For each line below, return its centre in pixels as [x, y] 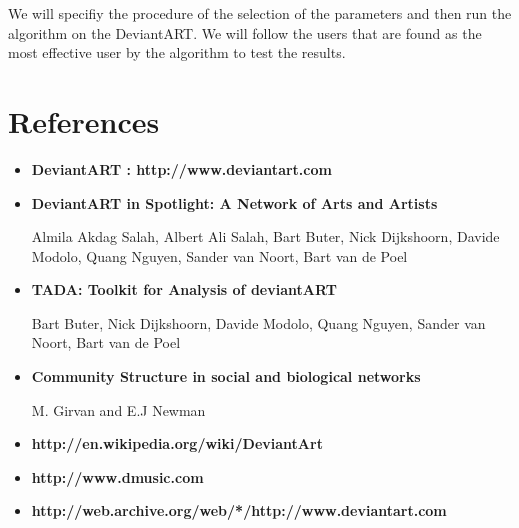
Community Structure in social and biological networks [226, 376]
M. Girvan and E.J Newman [118, 409]
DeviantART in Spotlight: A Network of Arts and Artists [234, 202]
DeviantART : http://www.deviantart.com [181, 168]
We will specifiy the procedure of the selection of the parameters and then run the [260, 13]
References [84, 120]
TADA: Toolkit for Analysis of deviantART [184, 289]
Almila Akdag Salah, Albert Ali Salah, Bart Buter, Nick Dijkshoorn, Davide [265, 236]
